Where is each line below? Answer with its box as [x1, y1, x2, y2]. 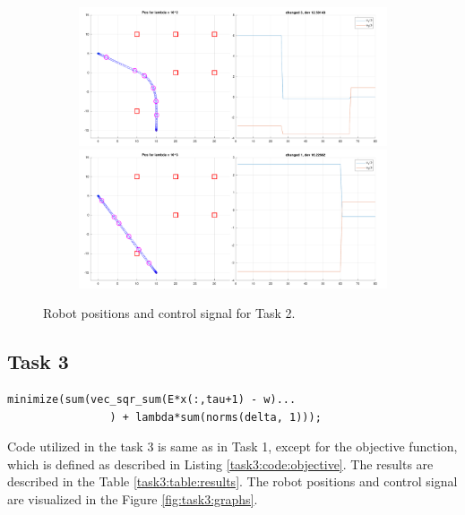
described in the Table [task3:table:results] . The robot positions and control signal [7, 472, 458, 491]
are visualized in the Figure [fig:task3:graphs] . [7, 490, 258, 509]
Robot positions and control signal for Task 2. [43, 304, 296, 322]
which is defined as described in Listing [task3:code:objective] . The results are [7, 454, 434, 473]
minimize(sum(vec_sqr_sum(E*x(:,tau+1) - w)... [7, 393, 297, 407]
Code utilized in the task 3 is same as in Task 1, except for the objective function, [7, 437, 458, 456]
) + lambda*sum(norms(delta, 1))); [109, 410, 322, 424]
